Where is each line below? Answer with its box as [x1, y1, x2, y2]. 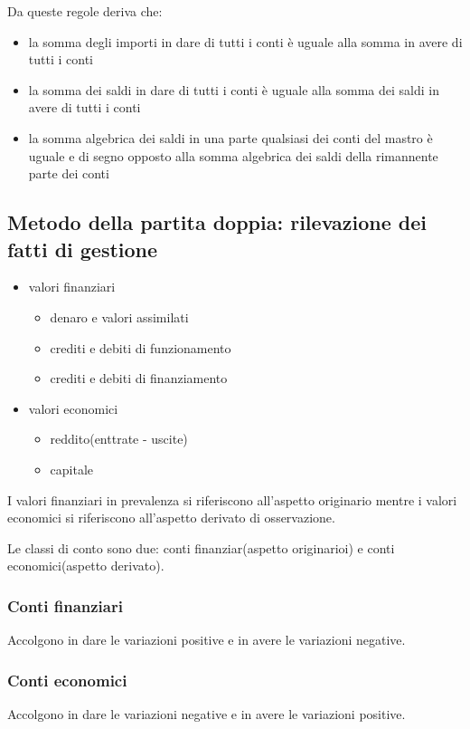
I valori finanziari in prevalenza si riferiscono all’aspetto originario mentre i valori [7, 490, 457, 509]
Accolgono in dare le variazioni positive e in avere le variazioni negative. [7, 630, 406, 649]
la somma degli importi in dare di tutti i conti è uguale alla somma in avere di [28, 32, 463, 51]
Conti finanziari [7, 594, 123, 617]
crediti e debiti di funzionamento [50, 338, 231, 357]
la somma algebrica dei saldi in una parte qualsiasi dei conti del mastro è [28, 128, 433, 147]
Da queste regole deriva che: [7, 2, 163, 20]
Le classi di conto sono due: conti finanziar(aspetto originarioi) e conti [7, 538, 395, 557]
